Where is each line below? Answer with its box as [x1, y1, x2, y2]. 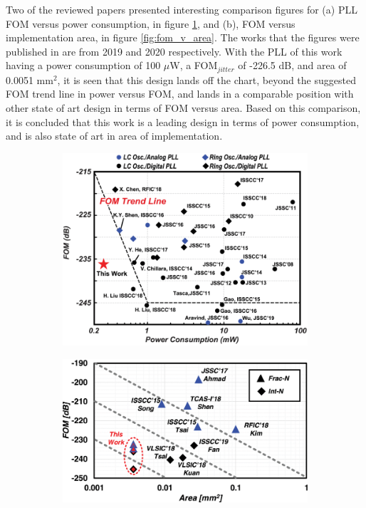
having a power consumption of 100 [6, 58, 161, 73]
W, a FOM [169, 58, 218, 73]
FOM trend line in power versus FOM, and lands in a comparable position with [6, 86, 354, 101]
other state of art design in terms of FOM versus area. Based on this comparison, [6, 100, 361, 115]
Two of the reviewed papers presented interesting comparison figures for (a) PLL [6, 2, 357, 16]
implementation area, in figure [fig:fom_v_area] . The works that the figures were [6, 30, 360, 45]
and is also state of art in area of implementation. [6, 128, 223, 143]
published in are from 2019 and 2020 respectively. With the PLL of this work [6, 43, 343, 58]
